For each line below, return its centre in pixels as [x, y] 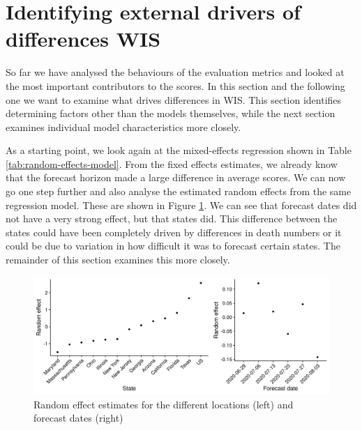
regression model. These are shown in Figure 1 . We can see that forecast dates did [181, 205]
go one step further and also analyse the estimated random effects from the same [179, 191]
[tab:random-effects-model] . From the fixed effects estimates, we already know [172, 163]
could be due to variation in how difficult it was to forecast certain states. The [173, 246]
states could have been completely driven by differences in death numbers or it [174, 232]
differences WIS [83, 39]
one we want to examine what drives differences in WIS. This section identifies [174, 99]
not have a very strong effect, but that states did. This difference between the [172, 218]
